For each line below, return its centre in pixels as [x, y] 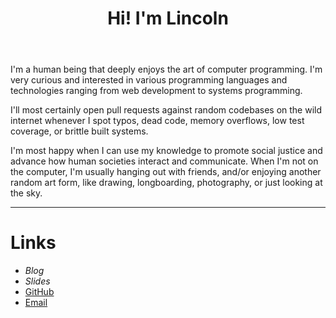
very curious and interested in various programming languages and [149, 80]
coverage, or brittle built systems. [79, 131]
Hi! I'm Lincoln [168, 18]
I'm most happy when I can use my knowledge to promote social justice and [166, 151]
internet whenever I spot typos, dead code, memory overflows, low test [157, 121]
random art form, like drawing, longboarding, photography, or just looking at [166, 183]
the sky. [26, 193]
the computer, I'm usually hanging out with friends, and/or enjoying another [166, 172]
